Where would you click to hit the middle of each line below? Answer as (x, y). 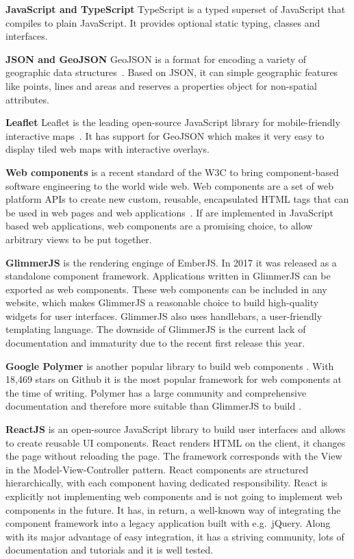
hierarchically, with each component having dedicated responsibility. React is (167, 483)
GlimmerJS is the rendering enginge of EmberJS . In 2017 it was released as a (171, 262)
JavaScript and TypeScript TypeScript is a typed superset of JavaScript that (176, 9)
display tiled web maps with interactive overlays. (108, 149)
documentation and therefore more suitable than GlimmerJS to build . (153, 406)
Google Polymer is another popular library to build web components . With (170, 365)
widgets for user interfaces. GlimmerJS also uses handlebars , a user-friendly (164, 315)
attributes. (27, 99)
